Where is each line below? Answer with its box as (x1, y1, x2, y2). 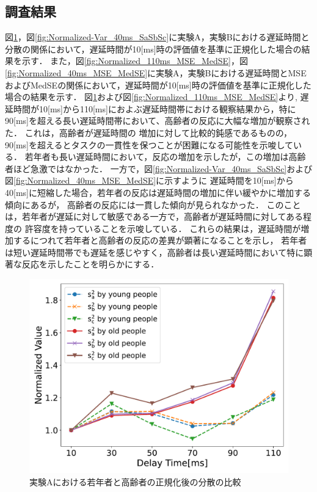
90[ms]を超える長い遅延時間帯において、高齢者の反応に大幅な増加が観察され (5, 114, 310, 127)
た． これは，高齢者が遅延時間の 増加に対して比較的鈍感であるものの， (5, 126, 292, 139)
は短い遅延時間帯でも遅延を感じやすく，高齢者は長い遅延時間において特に (5, 245, 304, 258)
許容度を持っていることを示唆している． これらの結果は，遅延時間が (24, 222, 301, 234)
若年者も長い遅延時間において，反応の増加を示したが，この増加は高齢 (24, 150, 306, 163)
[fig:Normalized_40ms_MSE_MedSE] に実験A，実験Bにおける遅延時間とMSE (5, 66, 307, 79)
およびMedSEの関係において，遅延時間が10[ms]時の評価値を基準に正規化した (5, 78, 312, 91)
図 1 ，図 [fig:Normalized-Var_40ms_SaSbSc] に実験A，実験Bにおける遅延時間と (5, 31, 310, 43)
